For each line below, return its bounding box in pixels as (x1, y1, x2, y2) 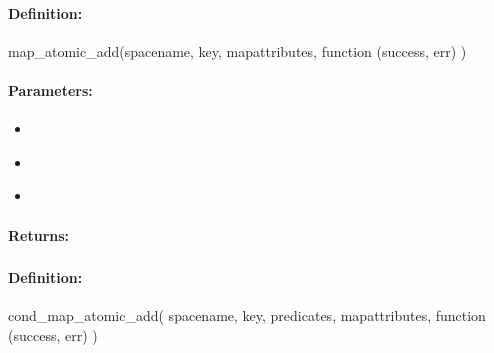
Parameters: (8, 79, 93, 100)
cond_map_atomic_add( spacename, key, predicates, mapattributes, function (8, 305, 486, 326)
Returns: (8, 224, 70, 245)
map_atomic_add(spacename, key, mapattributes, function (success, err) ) (8, 40, 467, 61)
